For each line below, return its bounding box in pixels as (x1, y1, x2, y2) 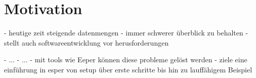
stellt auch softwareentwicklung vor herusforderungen (4, 37, 169, 48)
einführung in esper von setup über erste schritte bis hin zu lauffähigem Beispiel (4, 64, 252, 74)
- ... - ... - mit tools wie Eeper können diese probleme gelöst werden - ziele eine (4, 54, 247, 65)
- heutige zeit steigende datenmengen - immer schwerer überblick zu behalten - (4, 27, 248, 38)
